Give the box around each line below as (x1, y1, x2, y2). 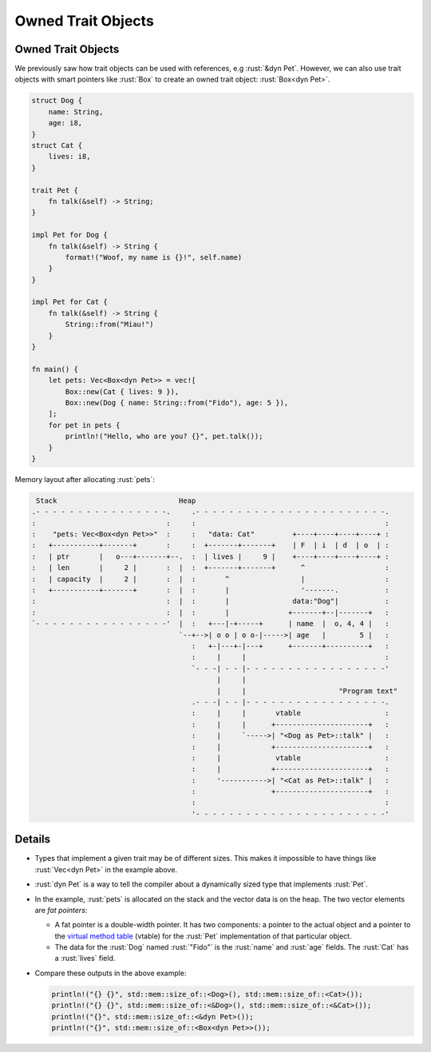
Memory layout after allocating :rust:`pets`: (14, 474, 155, 484)
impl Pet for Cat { (31, 297, 108, 307)
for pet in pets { (48, 420, 121, 429)
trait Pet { (31, 185, 79, 195)
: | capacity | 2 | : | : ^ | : (31, 574, 390, 584)
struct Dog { (31, 96, 83, 106)
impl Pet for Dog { (31, 230, 108, 240)
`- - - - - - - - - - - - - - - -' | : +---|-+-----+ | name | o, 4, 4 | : (31, 620, 390, 628)
